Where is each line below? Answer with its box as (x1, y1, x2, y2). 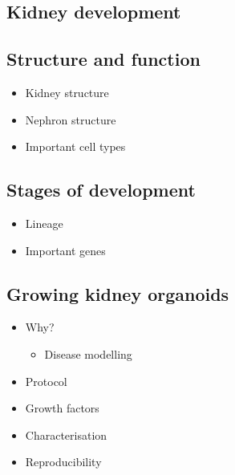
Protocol (25, 372, 67, 389)
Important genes (25, 242, 106, 258)
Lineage (25, 214, 63, 231)
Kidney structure (25, 83, 109, 100)
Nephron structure (25, 111, 116, 128)
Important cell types (25, 138, 126, 155)
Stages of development (6, 177, 196, 202)
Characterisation (25, 426, 107, 443)
